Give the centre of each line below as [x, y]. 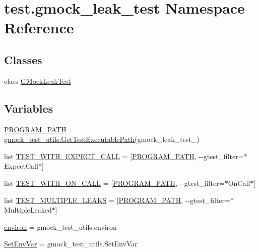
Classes [23, 59]
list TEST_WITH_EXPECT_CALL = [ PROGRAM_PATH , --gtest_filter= [124, 156]
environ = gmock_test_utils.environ [60, 226]
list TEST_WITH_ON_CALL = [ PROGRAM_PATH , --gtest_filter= [114, 183]
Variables [29, 108]
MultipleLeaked [28, 210]
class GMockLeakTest [38, 81]
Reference [39, 28]
